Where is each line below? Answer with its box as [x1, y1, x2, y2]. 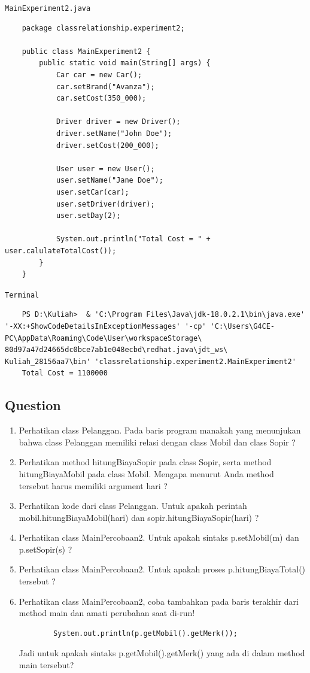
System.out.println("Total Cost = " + [56, 235, 211, 244]
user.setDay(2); [56, 211, 121, 220]
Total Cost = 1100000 [22, 369, 108, 378]
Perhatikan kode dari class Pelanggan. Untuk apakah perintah [19, 499, 247, 512]
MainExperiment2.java [5, 4, 91, 13]
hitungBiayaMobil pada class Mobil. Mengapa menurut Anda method [19, 467, 274, 480]
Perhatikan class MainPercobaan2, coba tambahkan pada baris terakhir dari [19, 595, 299, 607]
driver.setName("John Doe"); [56, 129, 172, 138]
